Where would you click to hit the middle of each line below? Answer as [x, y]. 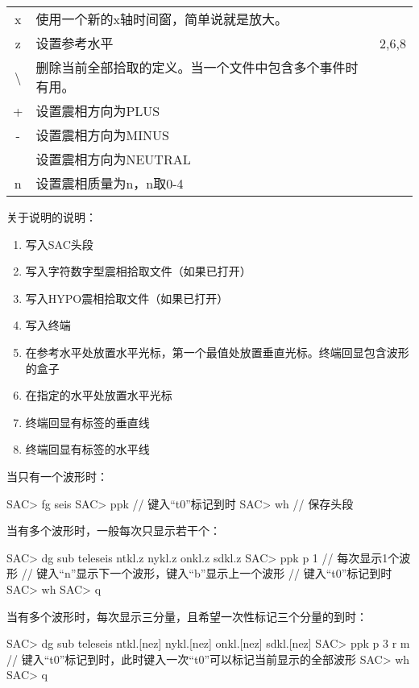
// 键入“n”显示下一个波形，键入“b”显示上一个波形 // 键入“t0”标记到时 [207, 573]
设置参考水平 [75, 43]
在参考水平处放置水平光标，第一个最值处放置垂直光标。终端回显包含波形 [217, 352]
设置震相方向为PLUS [98, 111]
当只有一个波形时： [57, 476]
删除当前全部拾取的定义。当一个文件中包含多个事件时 [197, 67]
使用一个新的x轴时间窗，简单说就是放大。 [162, 19]
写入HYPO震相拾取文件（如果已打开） [127, 298]
